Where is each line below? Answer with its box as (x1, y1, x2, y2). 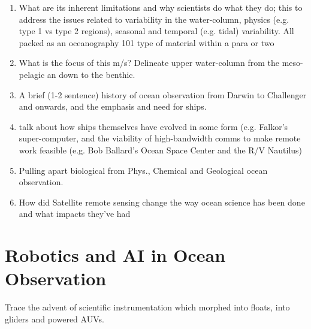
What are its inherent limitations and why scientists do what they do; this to (19, 1, 303, 13)
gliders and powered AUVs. (5, 312, 104, 325)
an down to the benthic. (47, 68, 135, 80)
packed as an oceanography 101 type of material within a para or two (19, 36, 274, 49)
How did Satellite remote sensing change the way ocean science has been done (19, 195, 305, 208)
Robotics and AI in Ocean (5, 243, 226, 267)
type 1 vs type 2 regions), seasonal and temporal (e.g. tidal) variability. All (19, 25, 294, 37)
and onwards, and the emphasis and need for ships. (19, 100, 207, 113)
